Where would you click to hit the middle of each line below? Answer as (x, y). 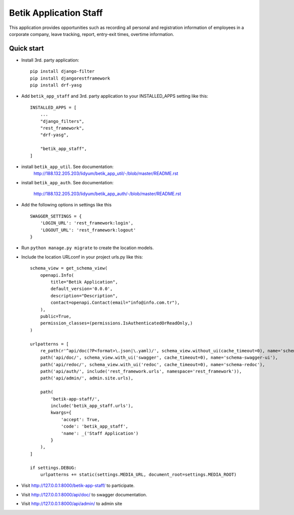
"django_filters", (62, 121)
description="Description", (84, 296)
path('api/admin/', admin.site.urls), (87, 378)
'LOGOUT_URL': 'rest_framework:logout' (88, 230)
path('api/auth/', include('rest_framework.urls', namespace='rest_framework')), (141, 372)
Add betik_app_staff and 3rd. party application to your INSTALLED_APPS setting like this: (115, 96)
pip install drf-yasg (56, 85)
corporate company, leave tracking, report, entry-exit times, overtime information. (92, 34)
